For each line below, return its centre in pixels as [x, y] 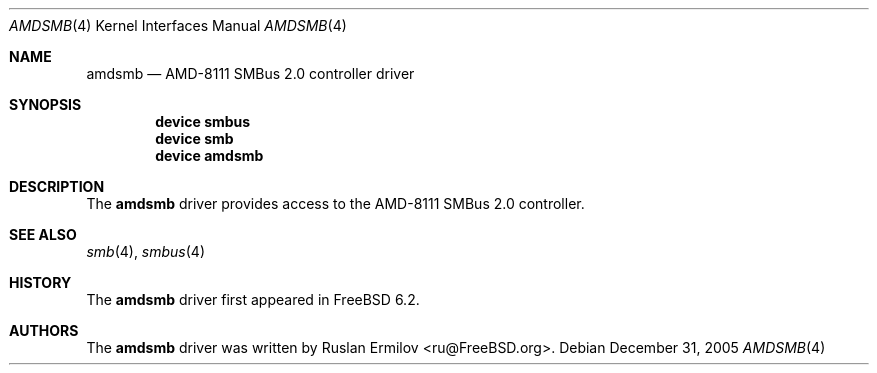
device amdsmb [209, 155]
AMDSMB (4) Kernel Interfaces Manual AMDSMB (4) [178, 25]
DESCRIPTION [57, 186]
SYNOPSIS [45, 104]
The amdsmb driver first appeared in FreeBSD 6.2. [253, 299]
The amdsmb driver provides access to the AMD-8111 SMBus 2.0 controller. [335, 203]
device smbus [203, 121]
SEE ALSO [43, 234]
